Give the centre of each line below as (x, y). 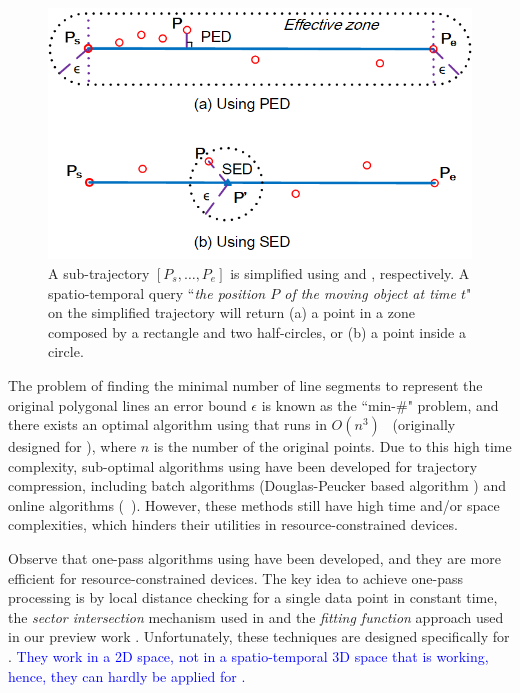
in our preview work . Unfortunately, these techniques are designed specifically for (259, 636)
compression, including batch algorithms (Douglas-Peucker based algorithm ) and (257, 485)
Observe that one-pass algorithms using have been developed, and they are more (254, 558)
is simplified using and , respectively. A (350, 272)
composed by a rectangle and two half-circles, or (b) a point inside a (257, 331)
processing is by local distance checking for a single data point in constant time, (253, 597)
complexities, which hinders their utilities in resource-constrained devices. (233, 524)
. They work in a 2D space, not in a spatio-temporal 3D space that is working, (248, 656)
